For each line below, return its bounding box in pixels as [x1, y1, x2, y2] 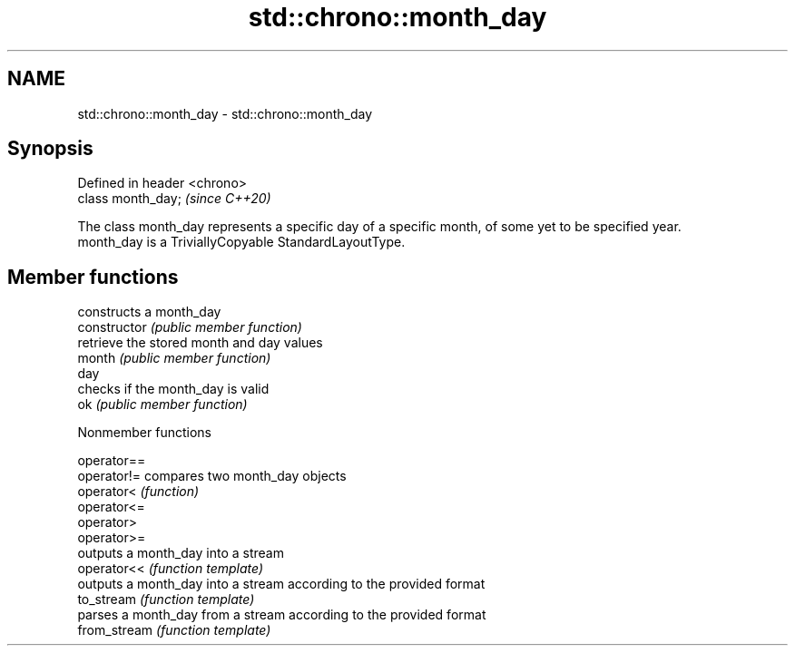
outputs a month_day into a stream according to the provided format [77, 576, 486, 592]
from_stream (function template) [77, 622, 271, 638]
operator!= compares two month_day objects [77, 468, 347, 484]
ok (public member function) [77, 396, 248, 413]
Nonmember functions [77, 424, 211, 441]
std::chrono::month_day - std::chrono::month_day [77, 105, 373, 122]
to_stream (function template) [77, 591, 255, 608]
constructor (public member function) [77, 319, 302, 336]
